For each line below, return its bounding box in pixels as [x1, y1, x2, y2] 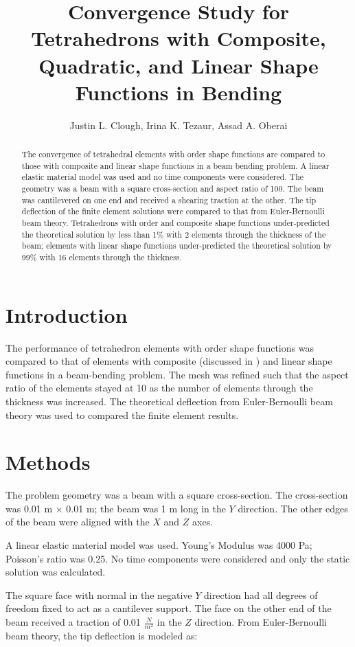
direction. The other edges [238, 501, 348, 515]
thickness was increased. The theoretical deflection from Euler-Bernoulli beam [5, 394, 333, 408]
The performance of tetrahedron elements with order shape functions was [5, 340, 314, 354]
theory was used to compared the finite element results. [5, 407, 239, 422]
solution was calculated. [5, 565, 106, 579]
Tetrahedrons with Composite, [31, 24, 326, 52]
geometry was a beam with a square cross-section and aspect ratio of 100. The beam [21, 183, 324, 194]
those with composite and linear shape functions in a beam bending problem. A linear [21, 159, 330, 171]
